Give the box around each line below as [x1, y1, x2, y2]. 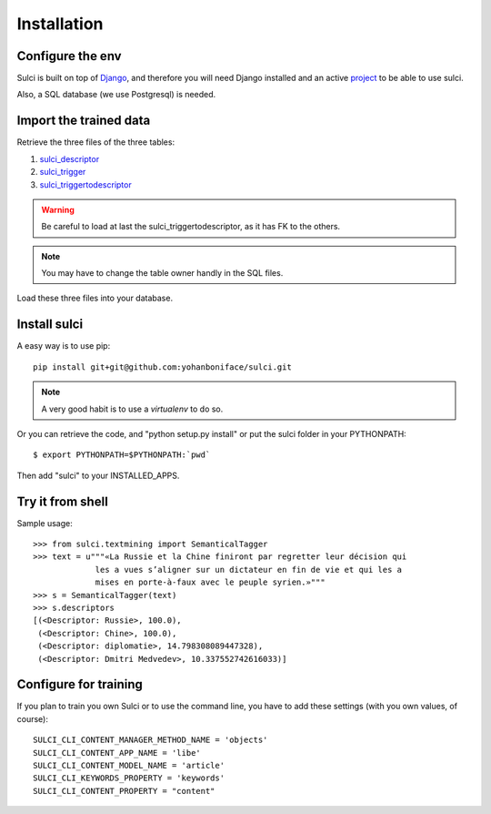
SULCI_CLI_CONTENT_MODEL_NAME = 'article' [33, 760, 225, 771]
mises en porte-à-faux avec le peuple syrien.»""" [95, 577, 326, 587]
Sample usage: [16, 517, 73, 528]
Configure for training [16, 677, 143, 692]
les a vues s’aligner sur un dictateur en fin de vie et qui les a [95, 565, 403, 575]
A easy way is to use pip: [16, 341, 111, 351]
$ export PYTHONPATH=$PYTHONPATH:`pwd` [33, 450, 211, 460]
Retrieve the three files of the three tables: [16, 137, 175, 148]
